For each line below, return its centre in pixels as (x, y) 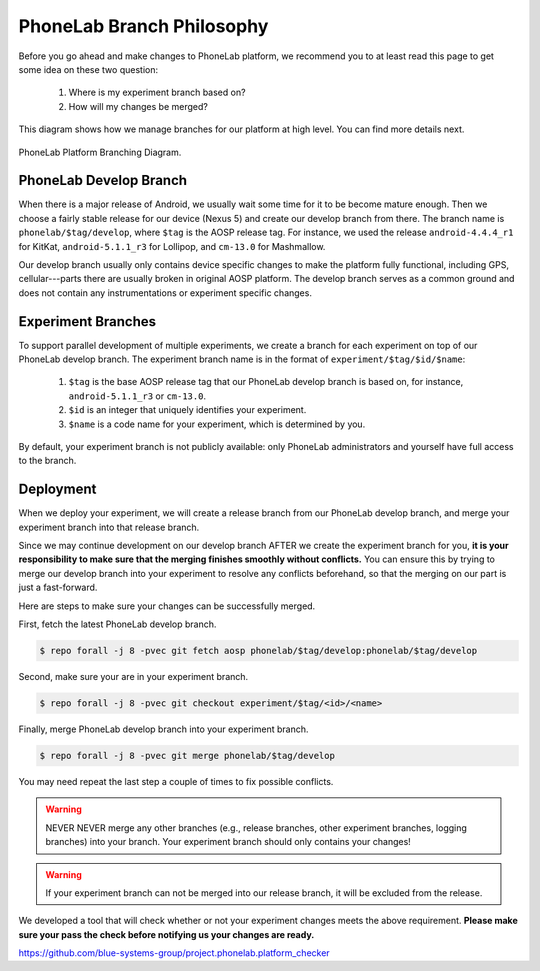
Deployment (57, 489)
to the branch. (47, 461)
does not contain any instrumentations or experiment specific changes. (165, 292)
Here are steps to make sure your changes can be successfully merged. (167, 606)
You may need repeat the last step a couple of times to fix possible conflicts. (176, 781)
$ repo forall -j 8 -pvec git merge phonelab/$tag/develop (187, 755)
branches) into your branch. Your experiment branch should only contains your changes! (228, 842)
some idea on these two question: (88, 69)
